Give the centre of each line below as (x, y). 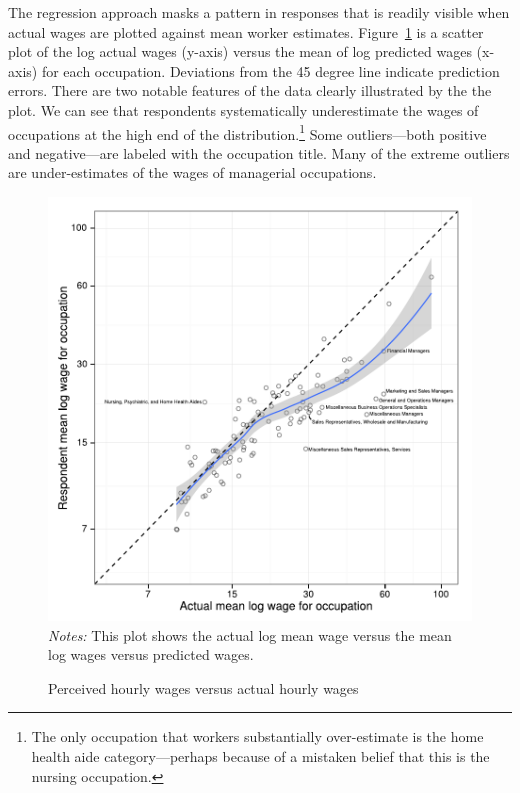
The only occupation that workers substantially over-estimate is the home (257, 736)
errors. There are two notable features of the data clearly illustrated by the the (250, 90)
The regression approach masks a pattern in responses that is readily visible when (259, 12)
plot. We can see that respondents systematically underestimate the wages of (243, 109)
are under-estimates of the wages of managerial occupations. (192, 172)
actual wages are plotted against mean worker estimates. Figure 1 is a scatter (246, 31)
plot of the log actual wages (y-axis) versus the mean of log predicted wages (240, 51)
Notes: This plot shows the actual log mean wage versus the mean (250, 634)
